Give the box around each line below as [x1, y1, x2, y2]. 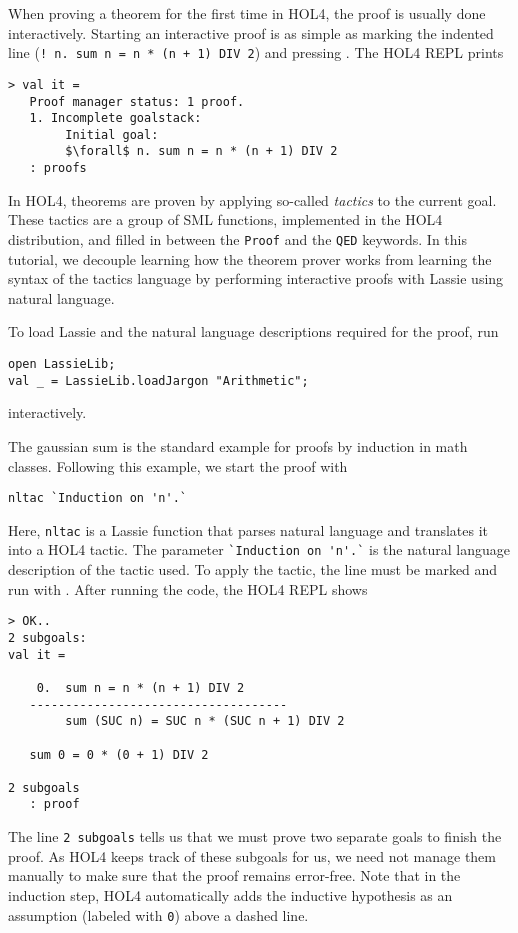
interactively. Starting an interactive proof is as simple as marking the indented [8, 22, 494, 43]
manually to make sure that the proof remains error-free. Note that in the [8, 865, 461, 886]
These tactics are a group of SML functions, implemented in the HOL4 [8, 209, 443, 230]
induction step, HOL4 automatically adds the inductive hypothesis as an [8, 884, 453, 905]
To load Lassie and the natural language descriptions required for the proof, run [8, 321, 499, 342]
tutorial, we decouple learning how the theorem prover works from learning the [8, 248, 492, 269]
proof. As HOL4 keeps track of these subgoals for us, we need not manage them [8, 845, 496, 866]
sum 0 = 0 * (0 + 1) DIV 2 [29, 747, 209, 762]
